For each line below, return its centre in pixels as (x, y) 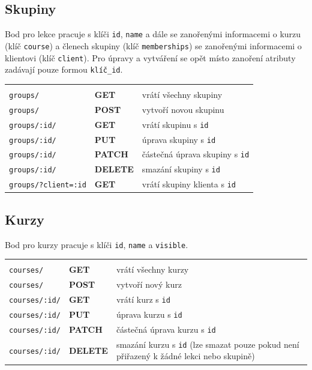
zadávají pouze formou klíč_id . (64, 69)
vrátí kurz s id (143, 299)
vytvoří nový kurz (149, 284)
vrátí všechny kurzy (152, 269)
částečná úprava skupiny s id (196, 154)
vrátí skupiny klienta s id (189, 184)
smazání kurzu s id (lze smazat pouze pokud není (208, 344)
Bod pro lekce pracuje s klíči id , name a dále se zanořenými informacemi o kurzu (153, 34)
